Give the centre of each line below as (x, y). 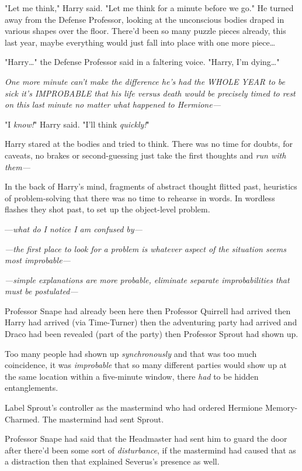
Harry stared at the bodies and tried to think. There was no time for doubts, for (149, 144)
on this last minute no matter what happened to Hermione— (113, 104)
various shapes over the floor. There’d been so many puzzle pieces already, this (145, 31)
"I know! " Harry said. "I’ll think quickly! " (77, 124)
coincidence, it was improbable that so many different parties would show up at (146, 365)
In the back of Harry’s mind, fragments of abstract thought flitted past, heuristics (151, 186)
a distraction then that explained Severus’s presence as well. (112, 461)
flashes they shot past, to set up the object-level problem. (107, 209)
